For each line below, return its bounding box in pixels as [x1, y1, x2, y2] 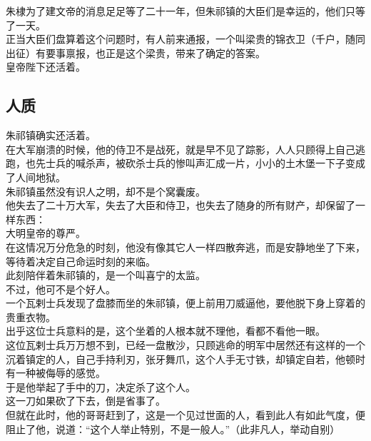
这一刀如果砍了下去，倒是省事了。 [6, 393, 166, 408]
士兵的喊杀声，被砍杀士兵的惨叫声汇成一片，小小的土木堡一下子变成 [45, 156, 365, 171]
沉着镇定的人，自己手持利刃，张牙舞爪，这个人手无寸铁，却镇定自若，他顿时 [6, 351, 365, 366]
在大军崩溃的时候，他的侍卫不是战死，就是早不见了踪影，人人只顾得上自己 [6, 141, 355, 156]
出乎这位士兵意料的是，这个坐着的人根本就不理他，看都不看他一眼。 [6, 323, 325, 338]
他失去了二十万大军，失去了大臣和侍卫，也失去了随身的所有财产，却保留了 [6, 198, 355, 213]
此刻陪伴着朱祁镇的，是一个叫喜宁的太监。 [6, 268, 205, 283]
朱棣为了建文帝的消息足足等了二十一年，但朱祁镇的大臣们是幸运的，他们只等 [6, 4, 365, 18]
